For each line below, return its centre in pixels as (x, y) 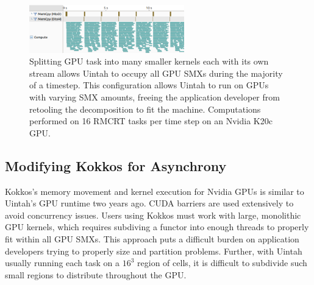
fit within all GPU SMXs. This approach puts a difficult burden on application (152, 239)
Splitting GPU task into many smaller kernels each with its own (149, 61)
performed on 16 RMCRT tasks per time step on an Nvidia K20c (151, 121)
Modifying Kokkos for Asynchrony (116, 165)
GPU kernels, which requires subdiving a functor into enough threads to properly (157, 227)
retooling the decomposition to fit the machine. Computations (145, 109)
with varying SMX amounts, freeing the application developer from (155, 97)
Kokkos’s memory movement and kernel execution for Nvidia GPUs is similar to (155, 191)
